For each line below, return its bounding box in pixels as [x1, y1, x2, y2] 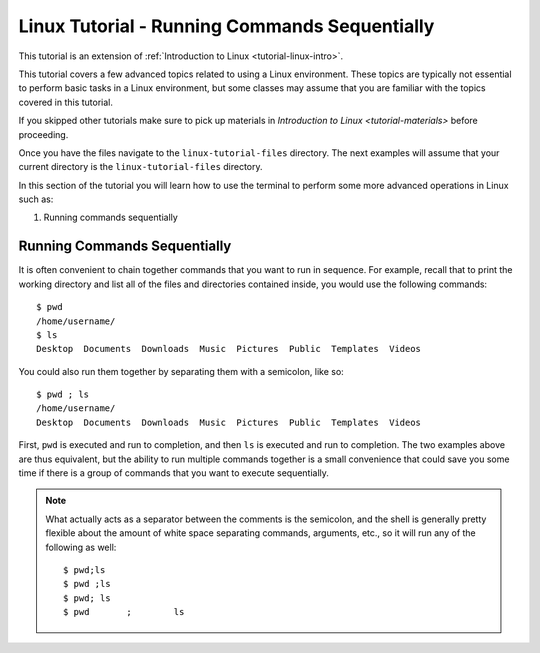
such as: [18, 193, 54, 205]
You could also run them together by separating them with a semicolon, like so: [18, 365, 344, 377]
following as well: [45, 541, 117, 553]
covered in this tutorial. [18, 96, 114, 108]
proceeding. [18, 128, 69, 140]
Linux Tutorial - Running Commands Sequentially [18, 15, 435, 37]
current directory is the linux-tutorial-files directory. [18, 161, 264, 173]
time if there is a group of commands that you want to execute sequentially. [18, 467, 330, 479]
